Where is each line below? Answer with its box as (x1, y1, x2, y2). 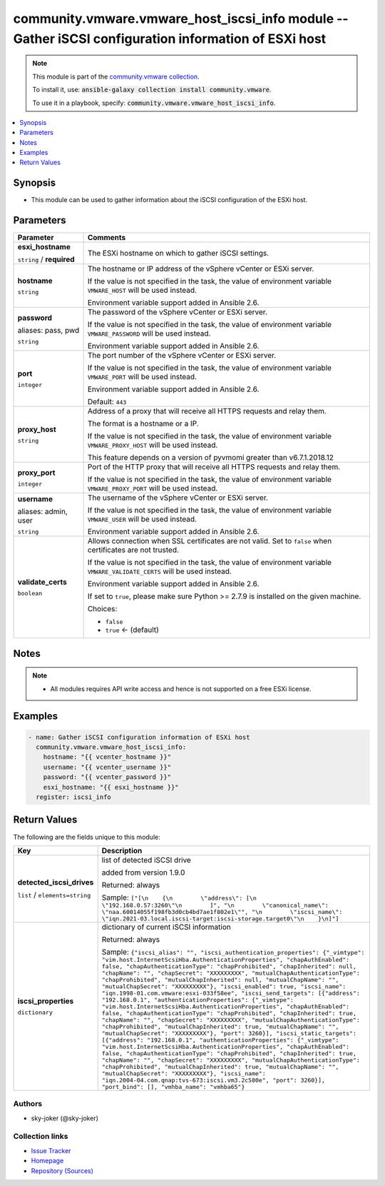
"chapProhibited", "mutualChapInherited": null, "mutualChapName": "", (101, 975, 339, 983)
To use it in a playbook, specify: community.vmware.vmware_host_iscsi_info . (32, 99, 276, 107)
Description (101, 845, 143, 855)
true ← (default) (105, 625, 160, 635)
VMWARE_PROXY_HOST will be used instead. (87, 440, 218, 450)
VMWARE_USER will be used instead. (87, 514, 197, 524)
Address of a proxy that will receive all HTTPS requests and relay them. (87, 406, 327, 416)
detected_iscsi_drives (17, 878, 94, 888)
